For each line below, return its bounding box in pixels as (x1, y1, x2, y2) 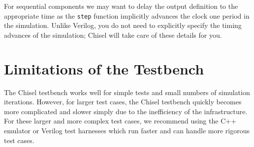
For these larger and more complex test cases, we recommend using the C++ (4, 116, 237, 126)
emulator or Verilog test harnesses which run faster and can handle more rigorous (4, 125, 250, 135)
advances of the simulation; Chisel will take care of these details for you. (4, 29, 222, 40)
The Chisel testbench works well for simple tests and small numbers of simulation (4, 87, 250, 97)
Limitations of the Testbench (4, 58, 204, 78)
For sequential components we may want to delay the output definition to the (4, 1, 238, 11)
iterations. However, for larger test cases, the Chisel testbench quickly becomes (4, 97, 242, 107)
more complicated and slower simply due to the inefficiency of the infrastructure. (4, 106, 248, 116)
